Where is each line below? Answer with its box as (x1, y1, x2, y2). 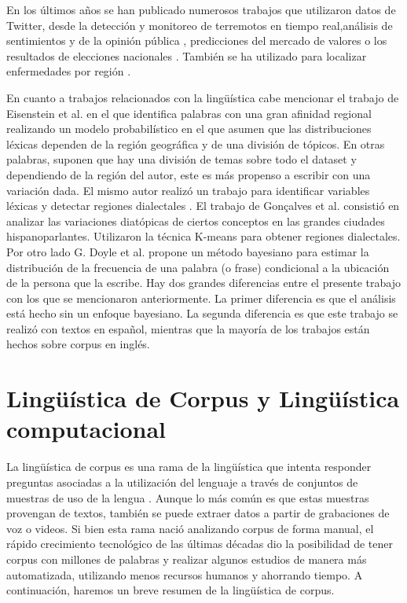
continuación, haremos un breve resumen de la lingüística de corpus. (6, 582, 335, 598)
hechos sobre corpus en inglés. (6, 336, 150, 352)
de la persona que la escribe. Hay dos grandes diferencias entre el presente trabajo (6, 274, 401, 291)
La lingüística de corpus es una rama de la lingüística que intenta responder (6, 458, 372, 475)
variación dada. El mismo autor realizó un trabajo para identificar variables (6, 182, 370, 198)
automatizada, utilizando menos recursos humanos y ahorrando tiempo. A (6, 566, 363, 583)
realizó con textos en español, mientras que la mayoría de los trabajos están (6, 320, 370, 336)
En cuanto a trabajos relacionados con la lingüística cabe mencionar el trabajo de (6, 89, 399, 105)
